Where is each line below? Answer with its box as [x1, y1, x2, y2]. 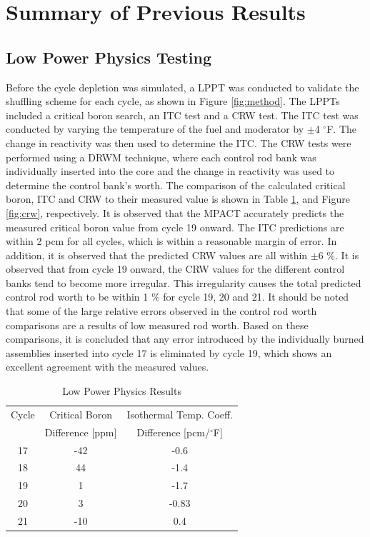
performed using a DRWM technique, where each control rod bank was [6, 149, 316, 164]
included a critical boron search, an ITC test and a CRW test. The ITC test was [6, 107, 359, 122]
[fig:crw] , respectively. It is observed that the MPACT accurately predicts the [6, 205, 344, 220]
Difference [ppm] [44, 424, 117, 439]
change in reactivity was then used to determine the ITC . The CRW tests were [6, 135, 351, 150]
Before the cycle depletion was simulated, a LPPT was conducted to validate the [6, 79, 359, 94]
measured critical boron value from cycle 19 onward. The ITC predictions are [6, 219, 344, 234]
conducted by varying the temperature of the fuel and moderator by [6, 121, 304, 136]
